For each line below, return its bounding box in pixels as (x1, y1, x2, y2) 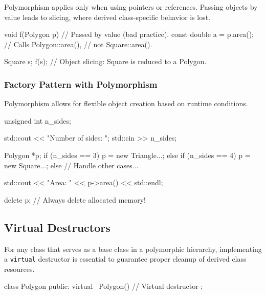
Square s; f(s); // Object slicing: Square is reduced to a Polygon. (4, 56, 207, 67)
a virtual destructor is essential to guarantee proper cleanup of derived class (4, 253, 247, 264)
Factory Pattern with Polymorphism (4, 77, 158, 90)
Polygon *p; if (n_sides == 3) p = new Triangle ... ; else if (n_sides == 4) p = (4, 149, 251, 160)
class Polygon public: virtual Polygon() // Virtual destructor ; (4, 281, 203, 291)
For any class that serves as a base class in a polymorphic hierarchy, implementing (4, 243, 262, 254)
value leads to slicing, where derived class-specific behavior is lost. (4, 11, 211, 22)
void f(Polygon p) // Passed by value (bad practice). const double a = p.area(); (4, 29, 254, 40)
